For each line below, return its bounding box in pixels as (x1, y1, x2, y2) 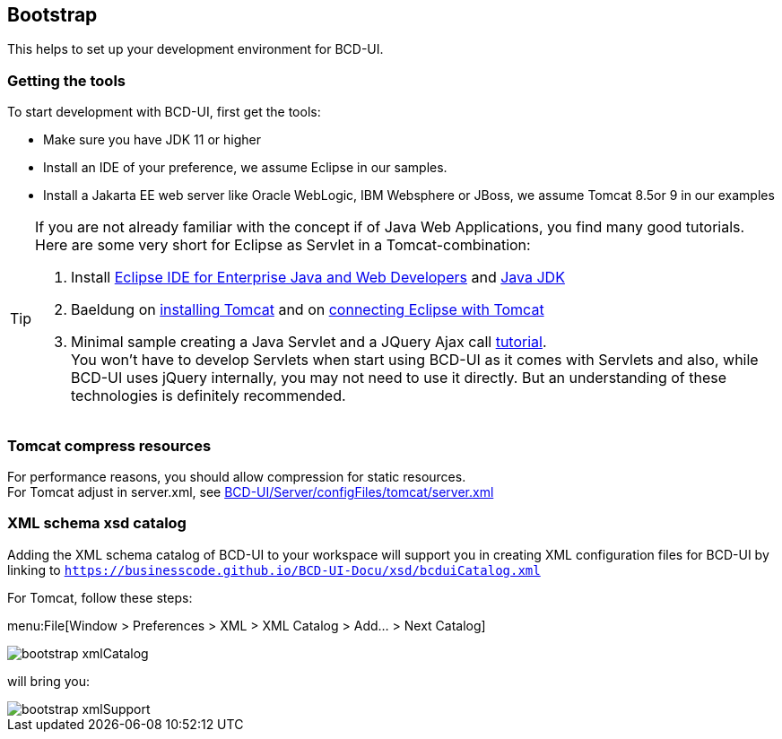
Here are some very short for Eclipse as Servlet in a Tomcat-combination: (35, 236, 531, 255)
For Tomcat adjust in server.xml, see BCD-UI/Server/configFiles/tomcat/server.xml (7, 483, 494, 500)
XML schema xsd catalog (7, 514, 187, 533)
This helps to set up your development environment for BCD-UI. (7, 41, 384, 57)
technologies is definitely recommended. (71, 387, 346, 405)
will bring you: (7, 673, 91, 689)
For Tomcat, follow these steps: (7, 589, 193, 605)
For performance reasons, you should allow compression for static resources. (7, 468, 466, 484)
